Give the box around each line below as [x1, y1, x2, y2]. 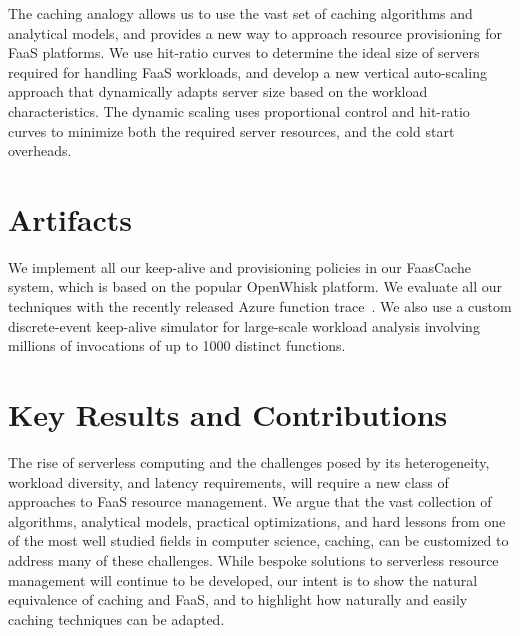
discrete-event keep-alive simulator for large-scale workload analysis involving [8, 315, 480, 336]
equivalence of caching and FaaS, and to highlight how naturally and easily [8, 589, 468, 610]
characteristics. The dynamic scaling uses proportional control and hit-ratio [8, 100, 470, 121]
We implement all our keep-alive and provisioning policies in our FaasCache [8, 256, 471, 277]
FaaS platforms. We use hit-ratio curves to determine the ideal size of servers [8, 42, 480, 63]
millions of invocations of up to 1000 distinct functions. [8, 335, 346, 356]
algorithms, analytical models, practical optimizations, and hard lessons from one [8, 510, 506, 531]
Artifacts [8, 198, 133, 239]
